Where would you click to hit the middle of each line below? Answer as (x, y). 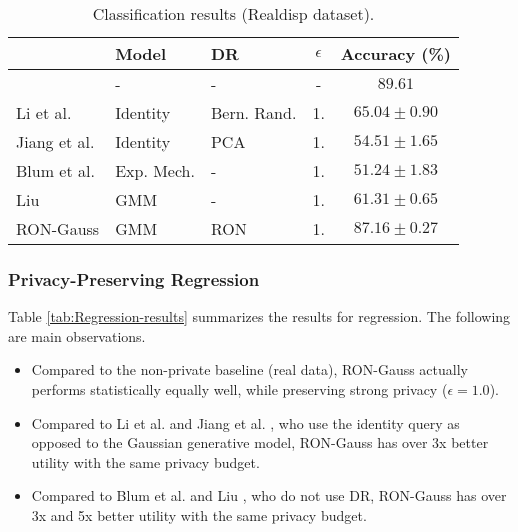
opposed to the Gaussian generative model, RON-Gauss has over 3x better (260, 442)
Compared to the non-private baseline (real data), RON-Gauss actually (249, 369)
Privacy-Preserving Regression (134, 278)
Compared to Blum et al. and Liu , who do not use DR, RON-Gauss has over (269, 495)
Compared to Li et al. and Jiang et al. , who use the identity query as (245, 422)
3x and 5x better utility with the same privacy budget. (199, 514)
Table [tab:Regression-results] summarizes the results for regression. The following (259, 316)
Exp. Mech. (155, 170)
